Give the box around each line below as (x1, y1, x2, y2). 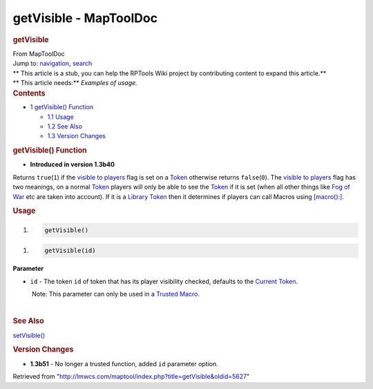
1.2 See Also (47, 122, 83, 131)
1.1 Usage (47, 113, 74, 121)
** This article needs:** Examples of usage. (12, 78, 137, 86)
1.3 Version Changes (47, 132, 106, 140)
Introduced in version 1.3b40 (30, 160, 115, 169)
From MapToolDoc (12, 49, 66, 58)
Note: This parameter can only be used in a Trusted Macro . (31, 290, 200, 298)
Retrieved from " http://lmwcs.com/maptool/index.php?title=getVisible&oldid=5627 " (12, 372, 250, 381)
